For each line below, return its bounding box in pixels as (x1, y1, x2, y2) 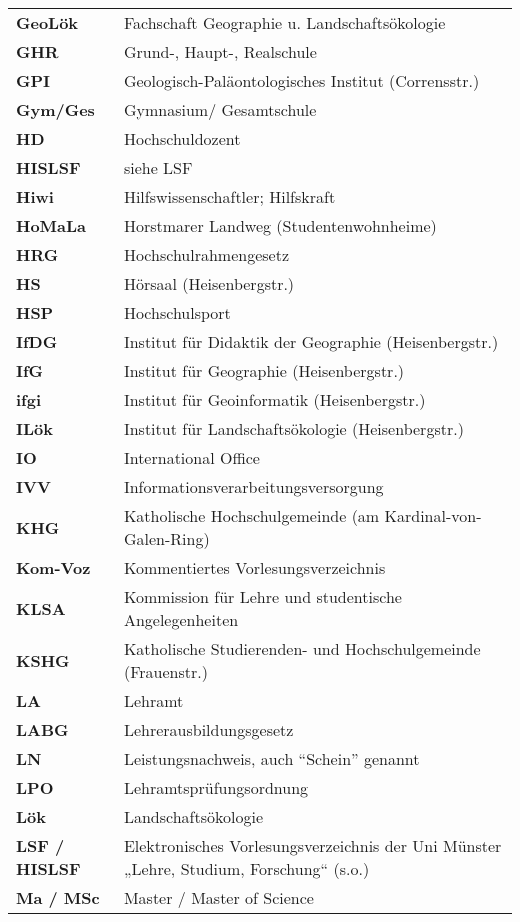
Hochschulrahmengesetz (123, 243, 290, 266)
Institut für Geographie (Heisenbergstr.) (123, 359, 405, 382)
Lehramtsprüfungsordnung (123, 776, 309, 799)
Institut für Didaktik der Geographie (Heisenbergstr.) (123, 330, 499, 353)
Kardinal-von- (384, 504, 482, 527)
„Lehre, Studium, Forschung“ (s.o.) (123, 857, 370, 880)
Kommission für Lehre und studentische (123, 585, 402, 608)
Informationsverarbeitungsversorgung (123, 475, 384, 498)
